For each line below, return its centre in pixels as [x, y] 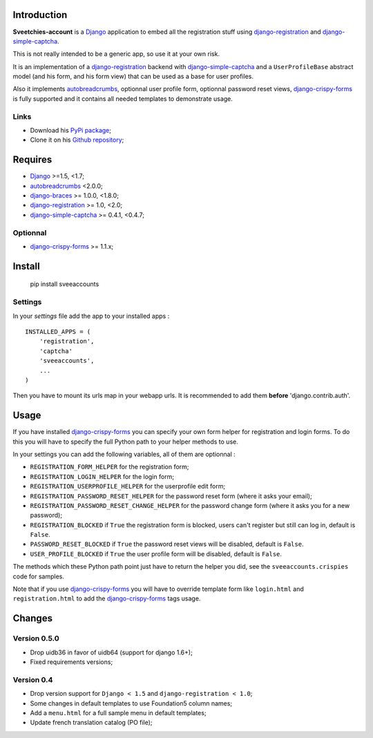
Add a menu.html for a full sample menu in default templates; [118, 712]
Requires [32, 160]
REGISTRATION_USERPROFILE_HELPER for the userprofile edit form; [128, 486]
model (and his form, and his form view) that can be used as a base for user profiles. [133, 77]
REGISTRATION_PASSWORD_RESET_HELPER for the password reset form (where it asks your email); [171, 496]
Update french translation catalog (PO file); [91, 723]
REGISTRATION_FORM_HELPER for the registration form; [109, 467]
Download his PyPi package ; [71, 130]
